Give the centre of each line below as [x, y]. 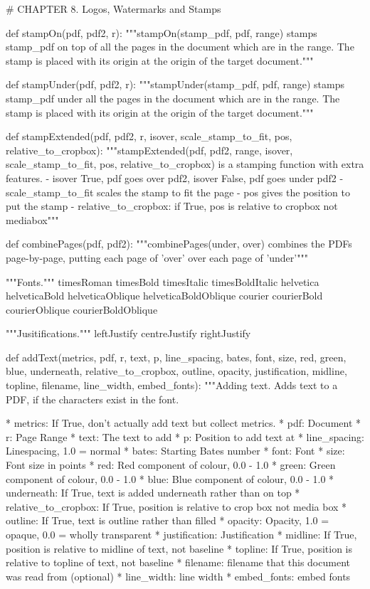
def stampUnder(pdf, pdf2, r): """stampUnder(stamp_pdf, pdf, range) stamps [175, 84]
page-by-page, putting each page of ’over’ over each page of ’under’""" [157, 257]
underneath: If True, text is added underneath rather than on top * [153, 493]
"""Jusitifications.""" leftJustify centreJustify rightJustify [128, 333]
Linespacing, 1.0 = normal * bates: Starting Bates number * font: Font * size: [175, 451]
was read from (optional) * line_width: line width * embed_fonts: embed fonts [178, 576]
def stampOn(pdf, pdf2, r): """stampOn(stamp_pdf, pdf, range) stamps [162, 32]
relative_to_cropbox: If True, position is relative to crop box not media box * [176, 506]
